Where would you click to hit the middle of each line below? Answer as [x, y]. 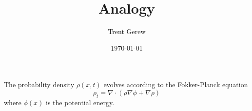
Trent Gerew [127, 31]
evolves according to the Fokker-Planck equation [176, 84]
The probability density [39, 84]
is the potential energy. [80, 102]
